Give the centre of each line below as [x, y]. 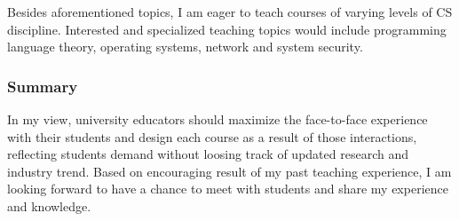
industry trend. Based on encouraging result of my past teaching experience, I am [229, 171]
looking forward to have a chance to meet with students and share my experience [228, 189]
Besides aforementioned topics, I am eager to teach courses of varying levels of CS [230, 12]
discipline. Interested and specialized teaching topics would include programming [227, 29]
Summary [43, 86]
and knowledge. [49, 205]
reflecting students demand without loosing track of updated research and [208, 154]
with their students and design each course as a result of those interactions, [212, 136]
